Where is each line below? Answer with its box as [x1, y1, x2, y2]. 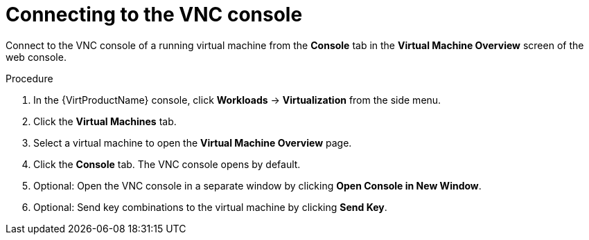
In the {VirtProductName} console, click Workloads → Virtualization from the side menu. [33, 93, 441, 106]
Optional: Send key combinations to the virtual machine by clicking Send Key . [33, 201, 387, 213]
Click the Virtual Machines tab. [33, 115, 177, 127]
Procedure [6, 72, 53, 84]
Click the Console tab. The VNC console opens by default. [33, 158, 301, 170]
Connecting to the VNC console [6, 3, 303, 26]
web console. [6, 50, 67, 63]
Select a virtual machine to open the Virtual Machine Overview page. [33, 136, 352, 149]
